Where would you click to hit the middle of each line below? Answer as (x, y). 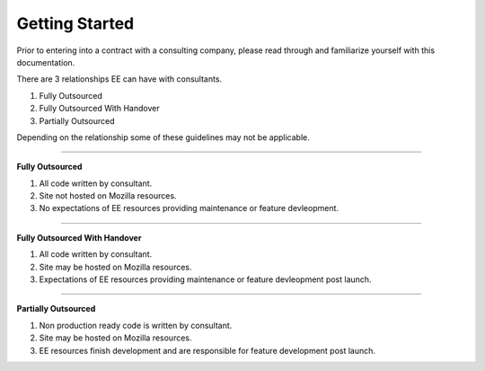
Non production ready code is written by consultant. (136, 325)
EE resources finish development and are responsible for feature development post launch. (207, 350)
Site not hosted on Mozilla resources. (108, 196)
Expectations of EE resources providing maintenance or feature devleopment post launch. (205, 279)
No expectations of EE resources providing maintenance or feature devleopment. (189, 208)
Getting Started (75, 23)
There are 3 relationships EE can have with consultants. (119, 79)
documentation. (46, 62)
